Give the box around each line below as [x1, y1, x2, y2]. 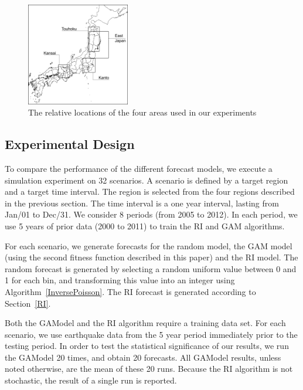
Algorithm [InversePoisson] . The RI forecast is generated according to [5, 285, 256, 297]
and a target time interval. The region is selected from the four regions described [5, 185, 295, 198]
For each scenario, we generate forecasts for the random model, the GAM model [5, 239, 292, 252]
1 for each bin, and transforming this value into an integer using [5, 274, 235, 286]
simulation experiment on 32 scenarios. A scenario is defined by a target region [5, 174, 288, 186]
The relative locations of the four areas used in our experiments [28, 106, 257, 118]
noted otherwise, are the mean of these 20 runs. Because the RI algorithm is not [5, 362, 293, 375]
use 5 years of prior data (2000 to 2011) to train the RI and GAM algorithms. [5, 219, 285, 232]
